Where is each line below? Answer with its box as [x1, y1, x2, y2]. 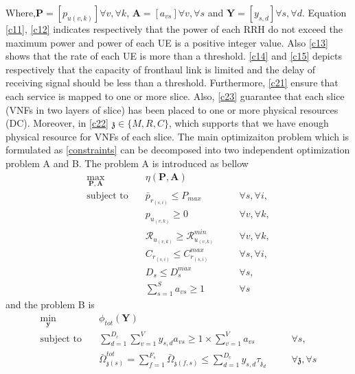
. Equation [301, 5, 347, 19]
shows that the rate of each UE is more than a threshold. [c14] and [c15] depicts [5, 49, 342, 63]
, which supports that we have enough [168, 116, 329, 130]
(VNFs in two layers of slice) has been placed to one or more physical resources [5, 102, 339, 116]
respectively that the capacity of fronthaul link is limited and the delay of [5, 62, 315, 76]
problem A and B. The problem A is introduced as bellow [5, 155, 249, 170]
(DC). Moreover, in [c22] [5, 116, 108, 130]
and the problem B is [5, 297, 95, 312]
